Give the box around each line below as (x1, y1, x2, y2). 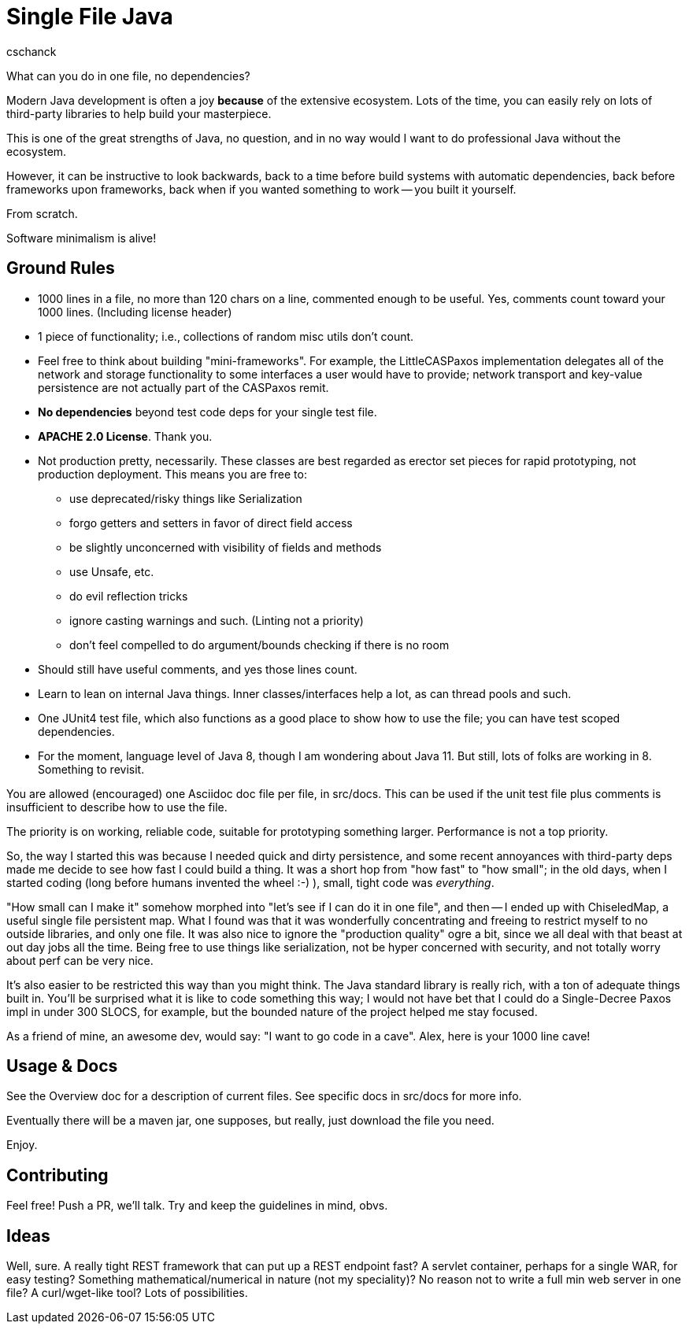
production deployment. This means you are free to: (38, 467, 307, 481)
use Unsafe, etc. (69, 564, 154, 578)
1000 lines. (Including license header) (38, 305, 232, 319)
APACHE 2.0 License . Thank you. (38, 429, 213, 443)
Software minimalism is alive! (6, 231, 157, 245)
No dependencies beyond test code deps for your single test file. (38, 405, 377, 419)
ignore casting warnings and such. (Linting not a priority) (69, 613, 364, 627)
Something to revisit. (38, 762, 145, 776)
